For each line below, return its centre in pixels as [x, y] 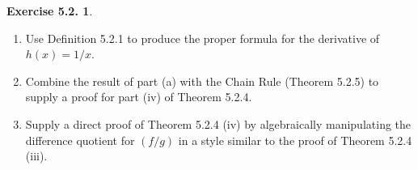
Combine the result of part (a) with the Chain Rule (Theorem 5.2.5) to [202, 81]
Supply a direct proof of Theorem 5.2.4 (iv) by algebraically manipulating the [218, 123]
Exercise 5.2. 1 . [50, 11]
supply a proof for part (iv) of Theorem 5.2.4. [139, 97]
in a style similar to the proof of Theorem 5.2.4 [295, 140]
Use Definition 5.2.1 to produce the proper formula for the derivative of [203, 38]
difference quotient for [80, 140]
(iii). [36, 156]
